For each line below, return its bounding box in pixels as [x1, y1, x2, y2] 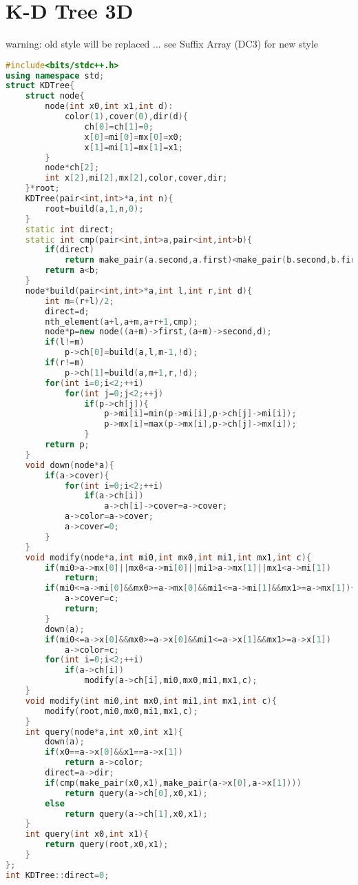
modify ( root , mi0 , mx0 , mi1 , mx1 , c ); [45, 706, 198, 716]
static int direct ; [25, 224, 114, 234]
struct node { [25, 91, 85, 101]
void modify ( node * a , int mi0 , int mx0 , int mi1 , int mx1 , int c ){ [25, 552, 312, 562]
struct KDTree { [6, 81, 75, 91]
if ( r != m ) [45, 358, 85, 368]
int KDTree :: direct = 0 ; [6, 870, 109, 880]
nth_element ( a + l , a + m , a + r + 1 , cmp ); [45, 316, 198, 327]
